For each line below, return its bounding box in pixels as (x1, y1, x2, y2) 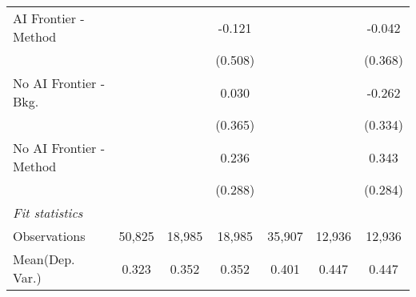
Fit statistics (13, 203, 83, 222)
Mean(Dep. (13, 250, 75, 268)
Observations (13, 227, 86, 245)
